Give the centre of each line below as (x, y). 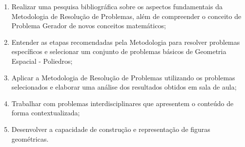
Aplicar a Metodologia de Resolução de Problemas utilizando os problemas (123, 77)
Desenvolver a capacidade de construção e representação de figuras (111, 129)
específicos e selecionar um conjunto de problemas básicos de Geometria (119, 51)
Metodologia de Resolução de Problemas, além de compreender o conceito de (126, 16)
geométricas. (30, 138)
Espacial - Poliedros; (42, 61)
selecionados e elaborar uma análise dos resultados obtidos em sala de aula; (124, 87)
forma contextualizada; (46, 113)
